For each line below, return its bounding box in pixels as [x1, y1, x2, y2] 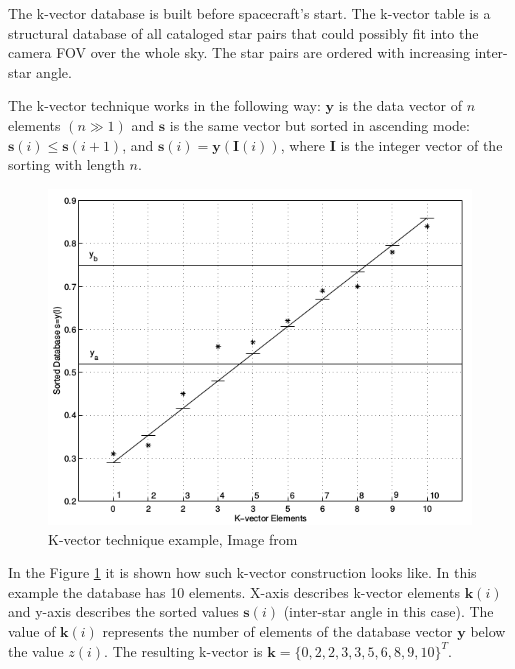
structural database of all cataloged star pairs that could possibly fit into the [8, 22, 479, 43]
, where [280, 134, 326, 155]
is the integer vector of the [340, 134, 503, 155]
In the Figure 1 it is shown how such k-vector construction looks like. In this [8, 562, 477, 583]
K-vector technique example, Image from [48, 528, 298, 549]
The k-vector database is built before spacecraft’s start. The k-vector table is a [8, 3, 491, 23]
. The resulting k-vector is [104, 640, 263, 661]
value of [8, 620, 56, 641]
